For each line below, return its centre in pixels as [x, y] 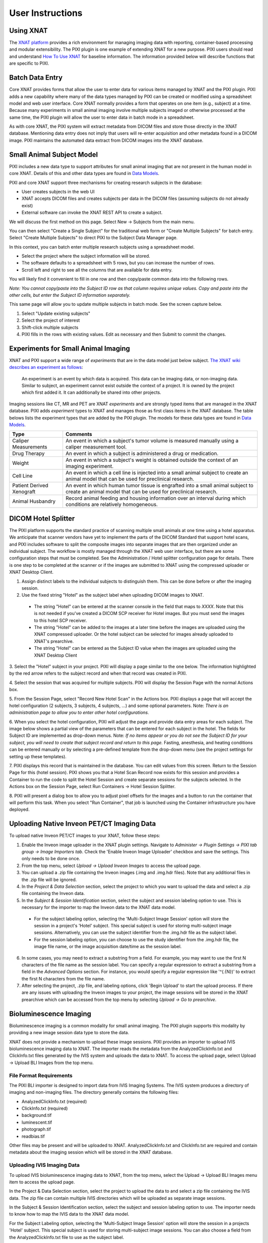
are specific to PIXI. [29, 63]
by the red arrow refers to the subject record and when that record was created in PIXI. [98, 673]
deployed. [19, 809]
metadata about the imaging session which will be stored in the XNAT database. [91, 1152]
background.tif [37, 1115]
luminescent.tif [37, 1122]
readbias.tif [33, 1136]
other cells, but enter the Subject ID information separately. [70, 295]
